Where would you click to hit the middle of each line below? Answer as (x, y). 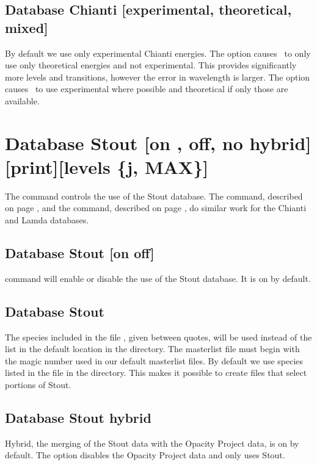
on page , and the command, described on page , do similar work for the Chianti (156, 208)
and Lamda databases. (47, 220)
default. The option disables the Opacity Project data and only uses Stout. (145, 455)
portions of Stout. (38, 385)
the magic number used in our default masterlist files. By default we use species (154, 360)
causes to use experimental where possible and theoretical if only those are (147, 89)
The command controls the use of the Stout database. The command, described (154, 196)
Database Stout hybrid (78, 418)
